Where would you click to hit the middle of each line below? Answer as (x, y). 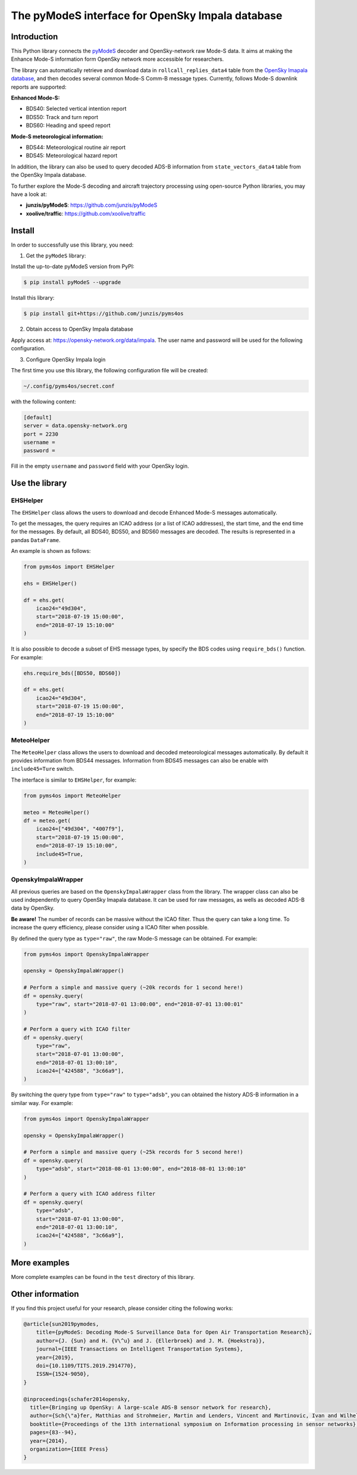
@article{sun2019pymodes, (61, 1324)
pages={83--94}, (54, 1432)
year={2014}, (49, 1441)
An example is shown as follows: (51, 551)
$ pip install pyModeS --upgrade (72, 282)
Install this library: (33, 298)
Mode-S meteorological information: (57, 136)
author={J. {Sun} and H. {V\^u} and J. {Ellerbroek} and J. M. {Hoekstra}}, (151, 1341)
